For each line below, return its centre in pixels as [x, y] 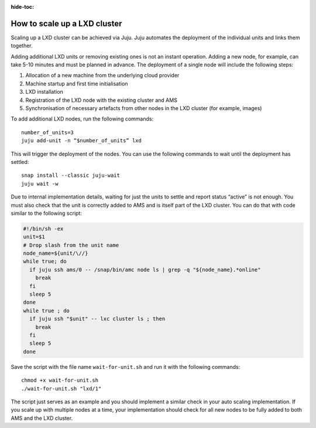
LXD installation [44, 92]
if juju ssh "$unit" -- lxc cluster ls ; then [97, 319]
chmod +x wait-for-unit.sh [60, 380]
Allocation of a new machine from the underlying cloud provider [102, 76]
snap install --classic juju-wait [71, 175]
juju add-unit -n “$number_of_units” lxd [81, 141]
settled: [20, 162]
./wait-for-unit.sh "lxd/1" [61, 388]
